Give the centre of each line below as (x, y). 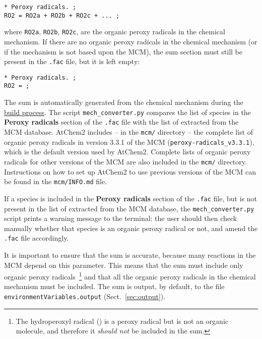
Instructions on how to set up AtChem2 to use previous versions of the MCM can (130, 171)
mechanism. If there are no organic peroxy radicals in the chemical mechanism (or (131, 41)
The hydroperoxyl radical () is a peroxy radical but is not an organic (122, 321)
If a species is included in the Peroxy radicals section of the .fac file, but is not (131, 198)
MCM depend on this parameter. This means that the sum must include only (124, 265)
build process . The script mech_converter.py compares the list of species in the (127, 112)
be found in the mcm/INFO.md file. (56, 181)
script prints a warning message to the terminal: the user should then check (121, 218)
